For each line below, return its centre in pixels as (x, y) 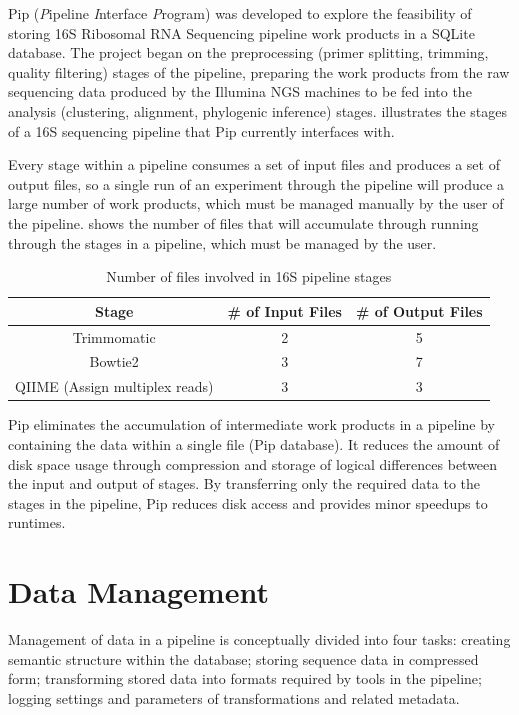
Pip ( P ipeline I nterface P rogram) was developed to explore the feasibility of (240, 13)
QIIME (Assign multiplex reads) (114, 386)
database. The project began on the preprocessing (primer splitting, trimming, (248, 52)
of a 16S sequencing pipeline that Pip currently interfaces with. (201, 130)
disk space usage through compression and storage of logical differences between (253, 463)
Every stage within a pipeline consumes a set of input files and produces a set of (254, 164)
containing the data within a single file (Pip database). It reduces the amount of (254, 443)
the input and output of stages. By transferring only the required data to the (244, 483)
